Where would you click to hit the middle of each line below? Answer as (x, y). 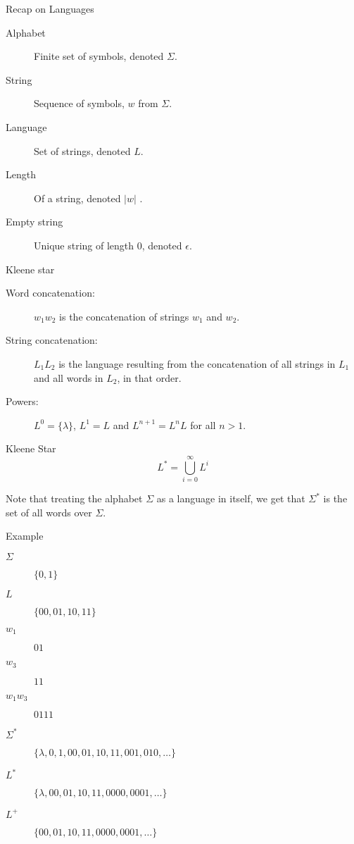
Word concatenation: (50, 293)
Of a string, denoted (77, 198)
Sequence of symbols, (79, 103)
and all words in (69, 377)
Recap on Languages (50, 8)
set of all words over (49, 512)
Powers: (22, 401)
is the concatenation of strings (124, 316)
